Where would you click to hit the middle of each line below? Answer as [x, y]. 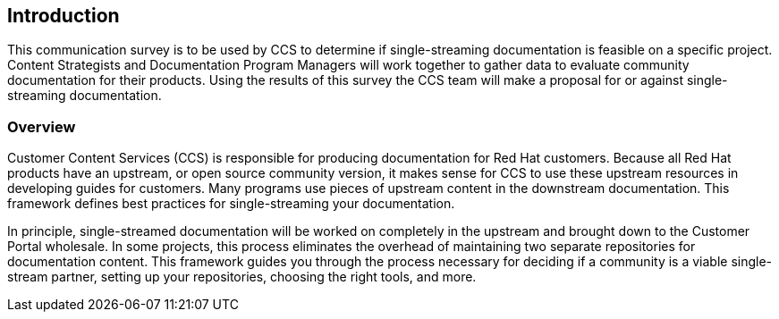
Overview [42, 126]
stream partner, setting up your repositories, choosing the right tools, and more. [242, 277]
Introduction [64, 16]
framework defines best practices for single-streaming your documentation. [231, 204]
